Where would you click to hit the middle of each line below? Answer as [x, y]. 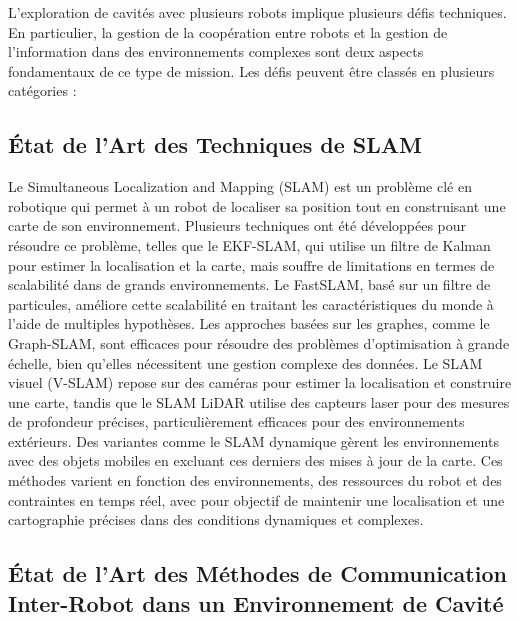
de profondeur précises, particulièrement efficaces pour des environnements [236, 421]
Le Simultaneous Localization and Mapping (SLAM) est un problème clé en [240, 186]
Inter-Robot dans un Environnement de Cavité [256, 602]
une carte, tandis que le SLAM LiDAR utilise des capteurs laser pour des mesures [259, 401]
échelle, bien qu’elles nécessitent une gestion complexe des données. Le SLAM [245, 362]
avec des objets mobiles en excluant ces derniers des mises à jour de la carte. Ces [255, 460]
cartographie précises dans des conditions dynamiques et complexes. [216, 519]
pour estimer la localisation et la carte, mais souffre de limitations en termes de [251, 264]
